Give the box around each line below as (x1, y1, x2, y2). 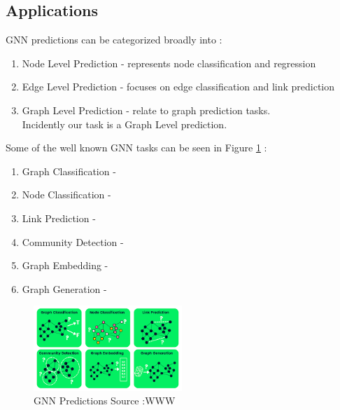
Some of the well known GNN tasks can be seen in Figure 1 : (6, 140, 267, 155)
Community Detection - (22, 234, 124, 249)
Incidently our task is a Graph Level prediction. (22, 116, 227, 131)
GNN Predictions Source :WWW (34, 393, 176, 408)
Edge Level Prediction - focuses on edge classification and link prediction (22, 79, 335, 94)
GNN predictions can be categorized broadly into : (6, 32, 222, 47)
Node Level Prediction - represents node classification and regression (22, 55, 316, 70)
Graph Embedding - (22, 258, 108, 273)
